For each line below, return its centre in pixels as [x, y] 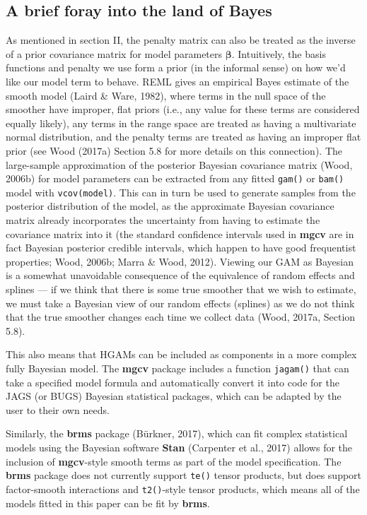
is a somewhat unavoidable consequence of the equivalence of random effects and [180, 275]
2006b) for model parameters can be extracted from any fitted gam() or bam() [175, 178]
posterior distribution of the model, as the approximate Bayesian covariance [170, 206]
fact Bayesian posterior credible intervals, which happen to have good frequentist [181, 248]
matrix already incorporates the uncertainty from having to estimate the [163, 220]
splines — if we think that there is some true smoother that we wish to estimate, [181, 289]
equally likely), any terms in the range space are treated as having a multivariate [181, 123]
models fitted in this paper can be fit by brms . [108, 503]
